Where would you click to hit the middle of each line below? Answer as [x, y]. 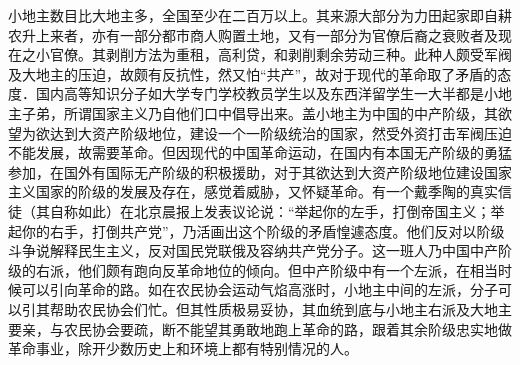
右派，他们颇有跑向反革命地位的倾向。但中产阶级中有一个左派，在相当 [266, 269]
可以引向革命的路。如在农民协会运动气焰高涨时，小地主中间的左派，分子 [259, 289]
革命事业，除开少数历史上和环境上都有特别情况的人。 [183, 348]
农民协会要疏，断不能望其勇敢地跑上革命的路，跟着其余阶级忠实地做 [287, 328]
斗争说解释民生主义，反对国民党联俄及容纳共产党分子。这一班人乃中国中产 [253, 250]
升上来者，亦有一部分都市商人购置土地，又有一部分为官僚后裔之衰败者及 [259, 34]
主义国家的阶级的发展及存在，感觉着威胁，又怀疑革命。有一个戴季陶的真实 [253, 191]
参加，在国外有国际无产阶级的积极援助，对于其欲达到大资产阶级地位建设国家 [260, 171]
